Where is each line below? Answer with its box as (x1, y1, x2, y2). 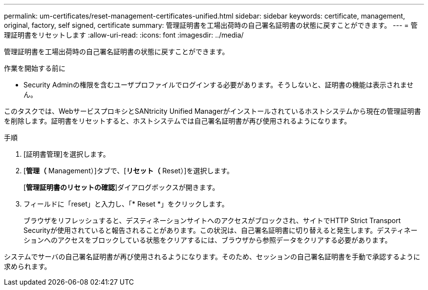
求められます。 (4, 262, 51, 270)
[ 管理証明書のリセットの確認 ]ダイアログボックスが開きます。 (23, 183, 219, 191)
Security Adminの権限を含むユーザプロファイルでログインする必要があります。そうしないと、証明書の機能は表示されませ (23, 81, 414, 89)
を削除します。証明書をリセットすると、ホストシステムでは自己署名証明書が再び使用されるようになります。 (4, 117, 351, 125)
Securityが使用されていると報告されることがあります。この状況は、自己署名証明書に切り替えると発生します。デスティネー (23, 226, 418, 234)
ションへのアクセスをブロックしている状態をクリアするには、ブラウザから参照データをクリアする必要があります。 (23, 236, 392, 244)
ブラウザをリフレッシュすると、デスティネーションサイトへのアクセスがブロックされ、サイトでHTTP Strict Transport (23, 216, 401, 225)
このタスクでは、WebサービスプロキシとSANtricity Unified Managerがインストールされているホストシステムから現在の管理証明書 (4, 107, 421, 115)
